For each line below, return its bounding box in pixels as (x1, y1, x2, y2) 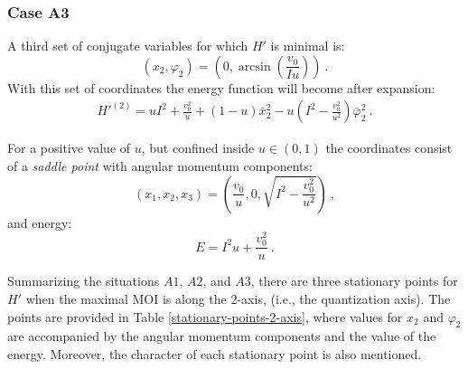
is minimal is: (270, 36, 345, 55)
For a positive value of (7, 138, 131, 157)
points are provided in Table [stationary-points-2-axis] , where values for (7, 307, 403, 326)
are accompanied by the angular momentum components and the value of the (7, 326, 436, 345)
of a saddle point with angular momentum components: (7, 156, 313, 175)
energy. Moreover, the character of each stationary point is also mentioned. (7, 345, 422, 364)
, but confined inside (141, 138, 255, 157)
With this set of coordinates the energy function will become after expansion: (7, 78, 435, 97)
